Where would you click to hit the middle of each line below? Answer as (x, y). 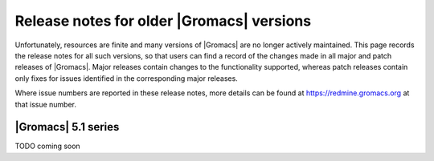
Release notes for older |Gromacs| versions (163, 21)
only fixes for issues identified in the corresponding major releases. (127, 78)
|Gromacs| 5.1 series (67, 127)
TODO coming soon (47, 146)
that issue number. (45, 104)
